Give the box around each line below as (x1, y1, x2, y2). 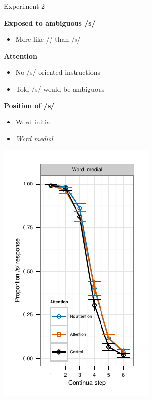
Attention (4, 50, 37, 61)
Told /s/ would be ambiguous (15, 83, 105, 93)
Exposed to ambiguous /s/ (4, 17, 96, 28)
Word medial (15, 133, 53, 143)
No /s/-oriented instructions (15, 67, 100, 77)
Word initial (15, 117, 52, 127)
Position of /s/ (4, 100, 55, 110)
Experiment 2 (4, 1, 45, 11)
